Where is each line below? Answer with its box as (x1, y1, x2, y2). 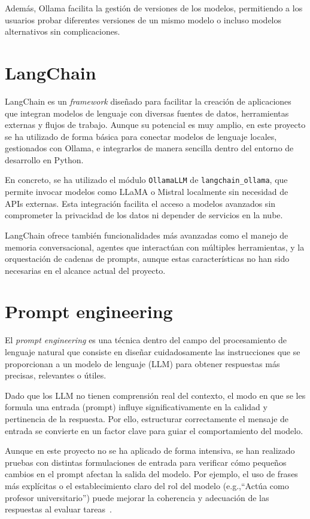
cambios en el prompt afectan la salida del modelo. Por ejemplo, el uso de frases (5, 468, 298, 480)
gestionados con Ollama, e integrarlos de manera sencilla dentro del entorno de (5, 142, 294, 154)
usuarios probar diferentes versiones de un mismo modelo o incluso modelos (5, 13, 282, 26)
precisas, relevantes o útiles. (5, 369, 107, 381)
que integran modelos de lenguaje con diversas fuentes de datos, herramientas (5, 106, 289, 119)
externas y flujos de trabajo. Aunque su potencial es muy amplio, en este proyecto (5, 118, 306, 131)
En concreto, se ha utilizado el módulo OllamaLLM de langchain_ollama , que (5, 173, 288, 186)
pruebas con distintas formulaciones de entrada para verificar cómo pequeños (5, 456, 287, 468)
